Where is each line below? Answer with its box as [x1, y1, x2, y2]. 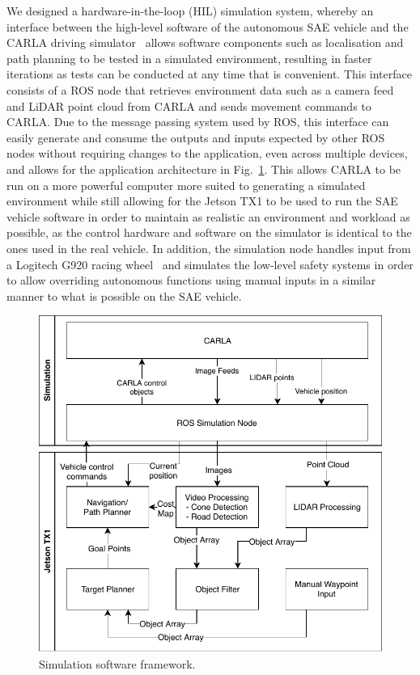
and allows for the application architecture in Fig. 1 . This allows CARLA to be [6, 160, 401, 177]
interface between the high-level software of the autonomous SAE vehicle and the [6, 18, 409, 35]
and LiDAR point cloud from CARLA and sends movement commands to [6, 97, 371, 114]
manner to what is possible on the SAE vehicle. [6, 287, 242, 304]
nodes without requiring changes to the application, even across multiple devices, [6, 145, 408, 162]
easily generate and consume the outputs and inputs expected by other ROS [6, 129, 385, 146]
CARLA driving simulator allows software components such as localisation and [6, 34, 404, 51]
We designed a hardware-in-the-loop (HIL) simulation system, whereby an [6, 2, 374, 19]
